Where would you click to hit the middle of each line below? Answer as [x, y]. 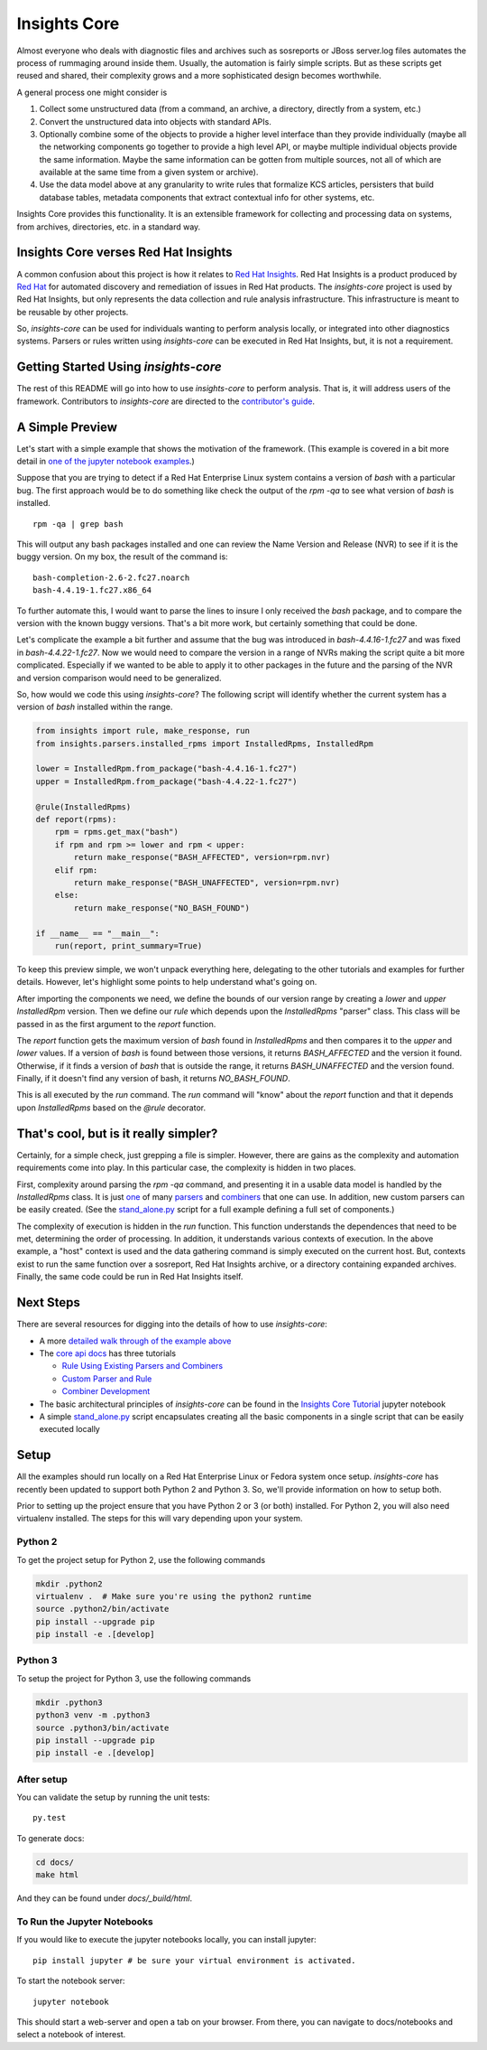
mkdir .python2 [69, 1584]
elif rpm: [76, 870]
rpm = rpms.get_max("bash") [117, 832]
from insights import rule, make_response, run [142, 731]
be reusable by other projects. [73, 312]
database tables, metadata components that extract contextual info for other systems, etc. [207, 197]
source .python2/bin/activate [102, 1609]
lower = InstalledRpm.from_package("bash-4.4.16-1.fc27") [166, 769]
